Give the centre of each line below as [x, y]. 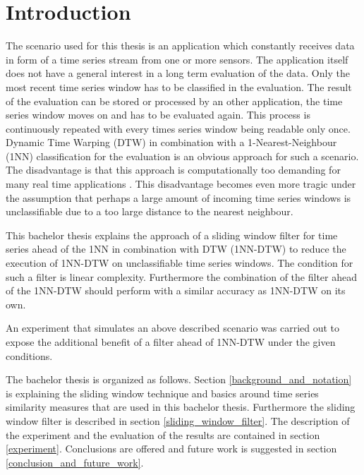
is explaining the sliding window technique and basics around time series [162, 393]
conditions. [29, 355]
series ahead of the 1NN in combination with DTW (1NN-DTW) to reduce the [176, 249]
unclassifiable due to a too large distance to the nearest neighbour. [150, 211]
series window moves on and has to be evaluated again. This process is [158, 115]
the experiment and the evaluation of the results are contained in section [163, 434]
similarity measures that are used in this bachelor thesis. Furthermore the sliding [181, 407]
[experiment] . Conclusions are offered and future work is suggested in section [171, 449]
